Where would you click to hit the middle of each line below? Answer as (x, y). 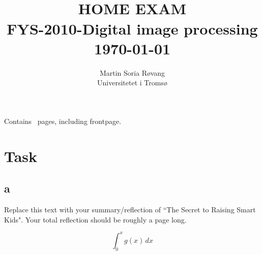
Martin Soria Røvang (132, 72)
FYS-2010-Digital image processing (132, 28)
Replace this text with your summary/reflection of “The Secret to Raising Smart (130, 210)
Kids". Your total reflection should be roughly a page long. (95, 219)
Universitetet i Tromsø (132, 83)
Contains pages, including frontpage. (63, 121)
